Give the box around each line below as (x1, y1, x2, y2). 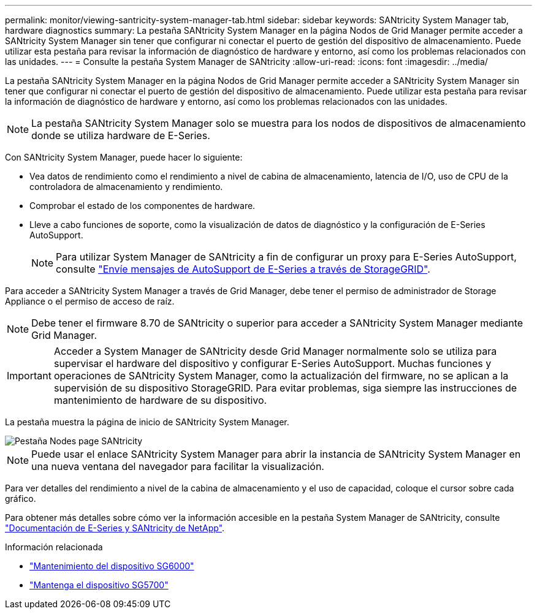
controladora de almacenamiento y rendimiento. (29, 181, 223, 192)
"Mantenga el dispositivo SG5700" (29, 580, 169, 590)
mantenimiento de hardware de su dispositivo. (53, 394, 267, 406)
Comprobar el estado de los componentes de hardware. (29, 200, 256, 211)
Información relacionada (5, 542, 103, 552)
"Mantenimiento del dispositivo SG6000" (29, 561, 194, 571)
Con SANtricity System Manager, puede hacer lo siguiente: (5, 152, 243, 162)
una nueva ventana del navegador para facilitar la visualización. (31, 460, 324, 472)
